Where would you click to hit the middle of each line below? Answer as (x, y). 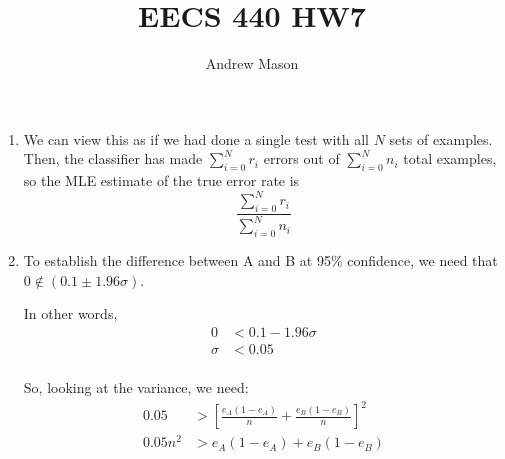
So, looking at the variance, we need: (136, 387)
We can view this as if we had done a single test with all (196, 138)
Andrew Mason (252, 63)
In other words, (70, 313)
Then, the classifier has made (113, 158)
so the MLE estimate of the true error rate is (161, 180)
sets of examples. (441, 138)
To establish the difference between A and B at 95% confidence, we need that (260, 260)
